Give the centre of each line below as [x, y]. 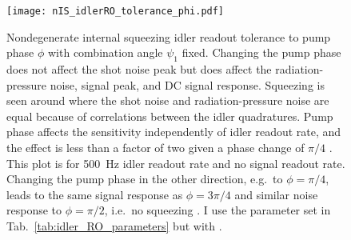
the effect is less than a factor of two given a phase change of [156, 148]
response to [34, 210]
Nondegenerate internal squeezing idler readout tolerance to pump [169, 36]
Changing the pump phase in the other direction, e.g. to [145, 179]
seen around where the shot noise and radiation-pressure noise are [168, 100]
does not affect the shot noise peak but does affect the [139, 69]
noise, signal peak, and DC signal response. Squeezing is [187, 84]
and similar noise [276, 194]
